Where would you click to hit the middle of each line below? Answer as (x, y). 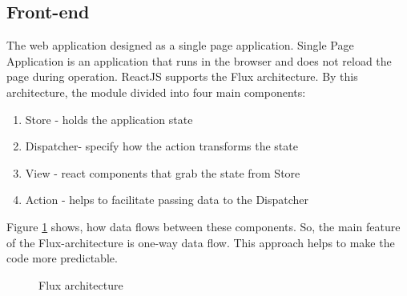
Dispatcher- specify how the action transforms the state (161, 146)
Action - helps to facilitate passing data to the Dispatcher (167, 200)
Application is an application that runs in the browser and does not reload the (199, 60)
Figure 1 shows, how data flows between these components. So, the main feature (203, 226)
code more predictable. (62, 258)
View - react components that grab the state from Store (163, 172)
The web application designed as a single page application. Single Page (180, 45)
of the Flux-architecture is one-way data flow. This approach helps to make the (201, 242)
